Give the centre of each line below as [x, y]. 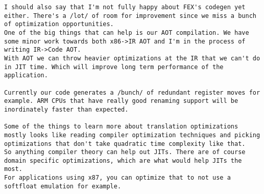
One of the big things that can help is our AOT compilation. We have [127, 33]
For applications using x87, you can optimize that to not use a [117, 178]
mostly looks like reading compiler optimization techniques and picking [132, 135]
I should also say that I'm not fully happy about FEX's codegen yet [125, 7]
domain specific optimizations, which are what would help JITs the [123, 160]
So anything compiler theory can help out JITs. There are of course [125, 152]
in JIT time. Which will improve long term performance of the [114, 67]
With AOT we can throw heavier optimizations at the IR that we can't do [132, 58]
